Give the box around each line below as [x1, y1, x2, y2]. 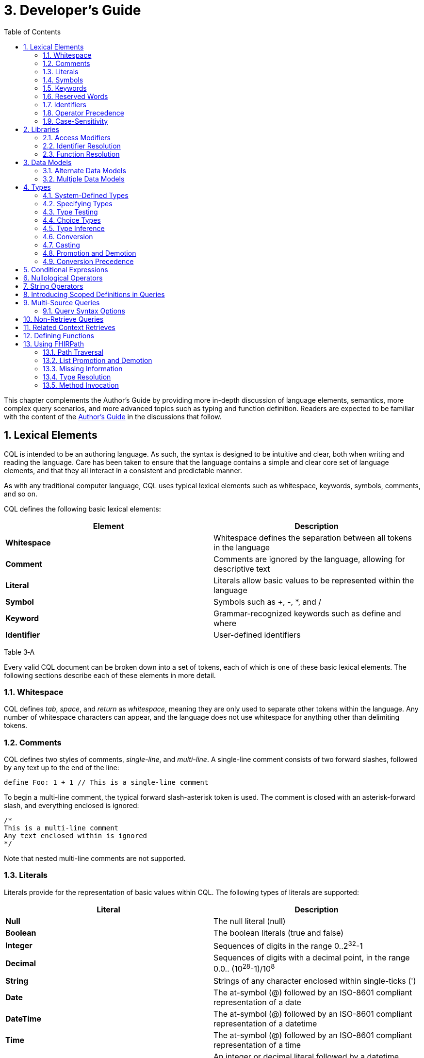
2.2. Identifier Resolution [43, 141, 121, 150]
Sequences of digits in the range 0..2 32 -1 [213, 939, 363, 951]
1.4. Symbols [43, 75, 83, 84]
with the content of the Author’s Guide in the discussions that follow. [4, 412, 222, 421]
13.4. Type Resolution [43, 372, 111, 381]
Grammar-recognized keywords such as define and [213, 608, 401, 618]
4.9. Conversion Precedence [43, 257, 134, 265]
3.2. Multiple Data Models [43, 174, 125, 183]
